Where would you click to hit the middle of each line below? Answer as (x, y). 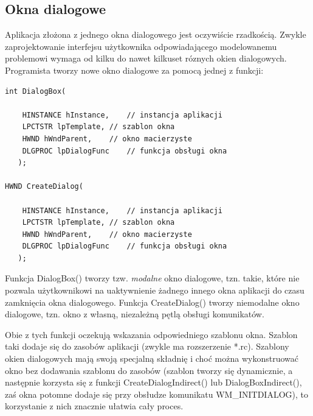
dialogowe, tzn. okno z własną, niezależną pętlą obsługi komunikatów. (135, 314)
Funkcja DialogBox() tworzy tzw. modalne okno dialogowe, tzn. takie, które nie (152, 278)
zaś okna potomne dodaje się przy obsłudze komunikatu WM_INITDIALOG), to (156, 394)
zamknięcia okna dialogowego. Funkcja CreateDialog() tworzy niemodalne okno (152, 302)
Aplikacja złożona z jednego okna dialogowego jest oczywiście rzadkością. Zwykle (156, 34)
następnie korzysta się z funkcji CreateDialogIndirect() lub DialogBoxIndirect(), (153, 382)
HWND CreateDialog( (44, 187)
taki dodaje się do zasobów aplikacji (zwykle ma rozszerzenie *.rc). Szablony (147, 346)
